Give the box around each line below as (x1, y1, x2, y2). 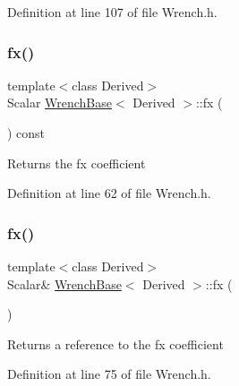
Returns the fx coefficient (7, 153, 146, 172)
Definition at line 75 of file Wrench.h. (7, 365, 211, 383)
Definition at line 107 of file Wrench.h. (7, 3, 218, 21)
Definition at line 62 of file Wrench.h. (7, 184, 211, 202)
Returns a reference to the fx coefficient (7, 334, 224, 353)
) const (7, 124, 46, 142)
